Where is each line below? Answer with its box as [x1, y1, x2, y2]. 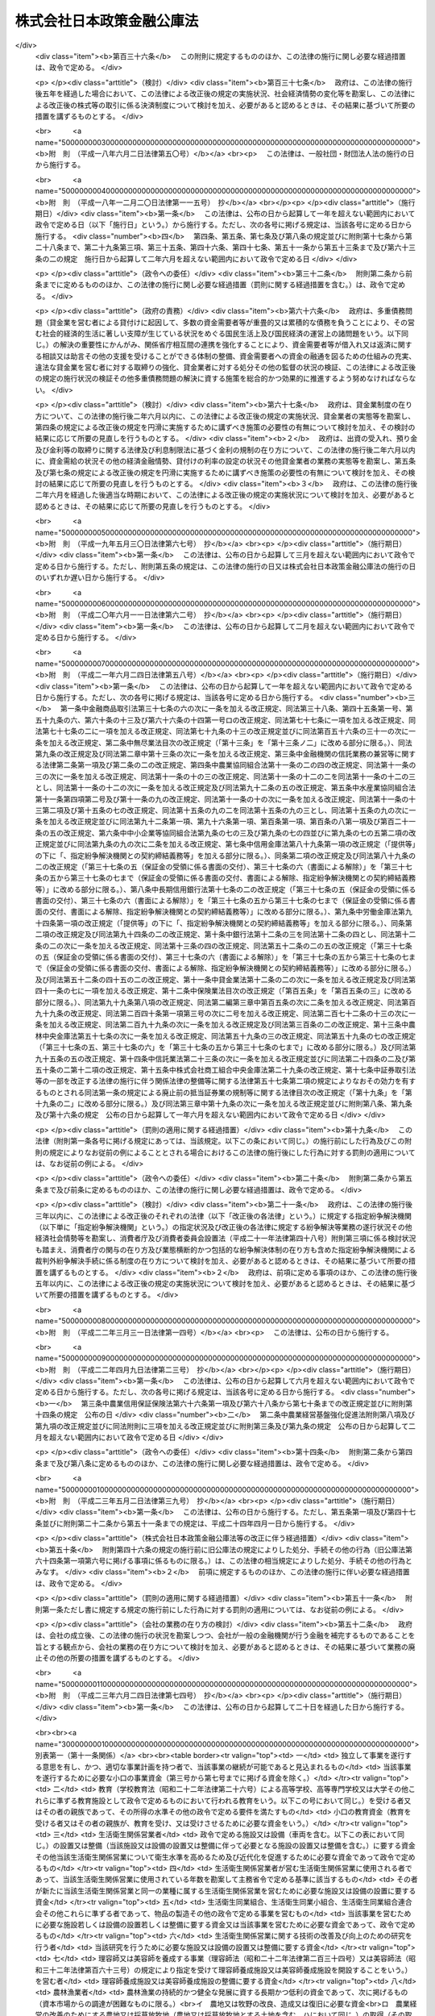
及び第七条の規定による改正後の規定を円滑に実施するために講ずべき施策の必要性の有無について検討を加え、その [35, 468, 408, 477]
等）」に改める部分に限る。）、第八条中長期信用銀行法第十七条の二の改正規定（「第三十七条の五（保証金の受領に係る [35, 884, 416, 894]
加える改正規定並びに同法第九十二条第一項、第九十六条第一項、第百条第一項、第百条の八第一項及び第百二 [48, 817, 402, 827]
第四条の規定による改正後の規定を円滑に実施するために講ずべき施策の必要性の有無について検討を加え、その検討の [35, 423, 416, 432]
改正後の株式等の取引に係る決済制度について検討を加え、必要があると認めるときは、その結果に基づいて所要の [48, 100, 416, 110]
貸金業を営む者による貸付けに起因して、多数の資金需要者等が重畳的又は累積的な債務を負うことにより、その [48, 317, 408, 327]
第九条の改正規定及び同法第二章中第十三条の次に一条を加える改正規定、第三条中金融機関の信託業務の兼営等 [35, 748, 395, 758]
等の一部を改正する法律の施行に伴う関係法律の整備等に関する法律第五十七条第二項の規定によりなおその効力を [35, 1077, 402, 1086]
